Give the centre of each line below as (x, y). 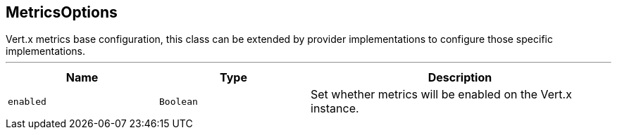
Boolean (179, 101)
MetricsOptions (62, 12)
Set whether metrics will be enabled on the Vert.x (441, 95)
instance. (335, 109)
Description (460, 78)
